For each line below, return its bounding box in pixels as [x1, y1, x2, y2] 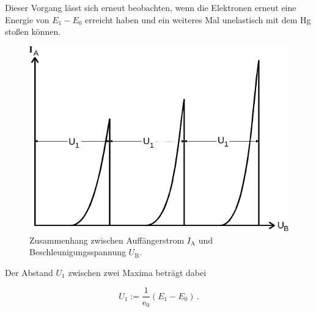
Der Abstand [5, 266, 53, 278]
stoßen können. [5, 25, 61, 38]
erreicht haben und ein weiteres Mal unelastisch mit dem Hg [85, 13, 311, 26]
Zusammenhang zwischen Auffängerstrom [29, 233, 185, 246]
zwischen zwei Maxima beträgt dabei [68, 266, 207, 278]
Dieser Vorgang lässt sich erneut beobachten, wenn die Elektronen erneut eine [5, 1, 296, 13]
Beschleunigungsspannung [29, 245, 126, 258]
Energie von [5, 13, 50, 26]
